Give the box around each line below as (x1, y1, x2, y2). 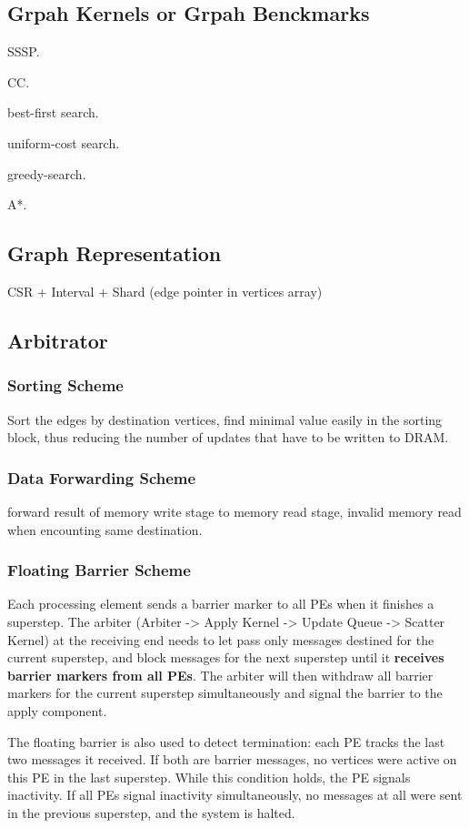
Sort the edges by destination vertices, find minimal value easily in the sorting (7, 409, 443, 429)
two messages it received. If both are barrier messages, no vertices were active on (7, 750, 457, 769)
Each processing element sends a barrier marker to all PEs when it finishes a (7, 594, 434, 613)
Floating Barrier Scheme (7, 559, 191, 581)
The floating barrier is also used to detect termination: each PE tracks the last (7, 732, 445, 751)
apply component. (7, 701, 107, 720)
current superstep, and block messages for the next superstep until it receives (7, 648, 444, 667)
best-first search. (7, 103, 99, 122)
